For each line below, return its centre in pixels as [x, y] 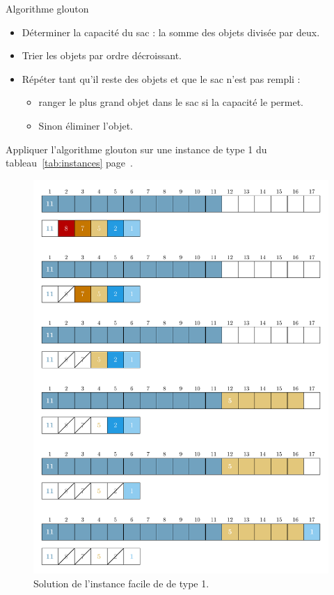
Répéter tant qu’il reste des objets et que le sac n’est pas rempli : [161, 78]
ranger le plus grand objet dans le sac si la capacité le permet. [171, 102]
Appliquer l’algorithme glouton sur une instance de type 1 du [136, 149]
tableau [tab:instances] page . [69, 163]
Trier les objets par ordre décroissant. [102, 55]
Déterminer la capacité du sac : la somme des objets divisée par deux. [171, 32]
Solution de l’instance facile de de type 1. [121, 583]
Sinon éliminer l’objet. [86, 125]
